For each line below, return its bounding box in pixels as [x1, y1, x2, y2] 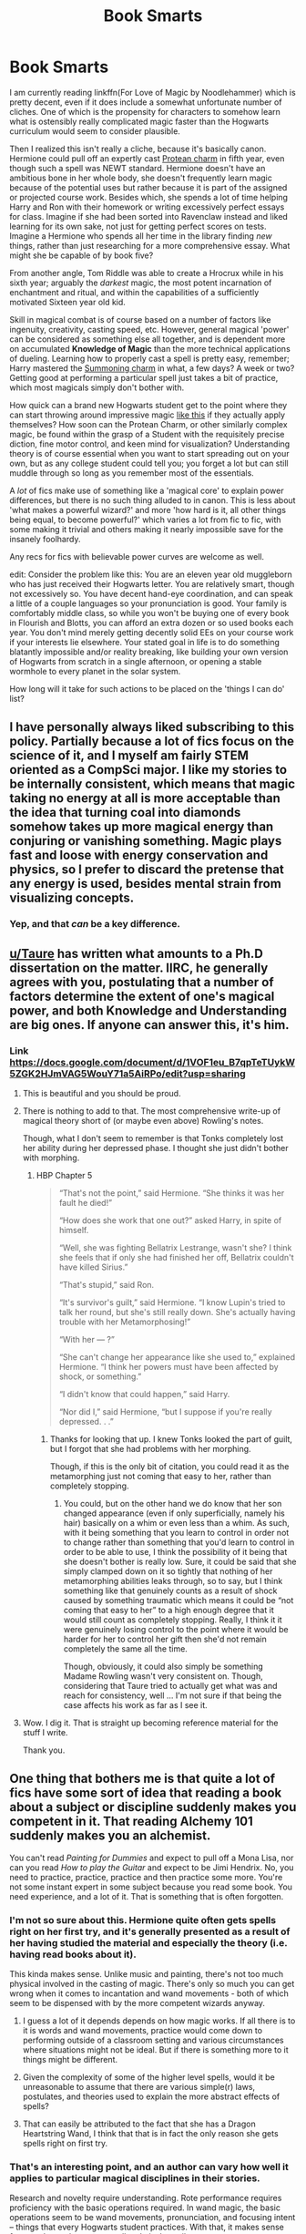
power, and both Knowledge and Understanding [9, 1003, 287, 1018]
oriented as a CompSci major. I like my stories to [9, 762, 288, 777]
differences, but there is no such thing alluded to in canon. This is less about [9, 494, 296, 506]
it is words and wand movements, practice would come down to [22, 2025, 262, 2036]
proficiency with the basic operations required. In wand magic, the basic [9, 2202, 280, 2213]
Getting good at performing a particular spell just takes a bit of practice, [9, 372, 279, 383]
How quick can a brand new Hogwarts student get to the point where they [9, 399, 288, 410]
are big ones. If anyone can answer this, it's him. [9, 1017, 290, 1033]
